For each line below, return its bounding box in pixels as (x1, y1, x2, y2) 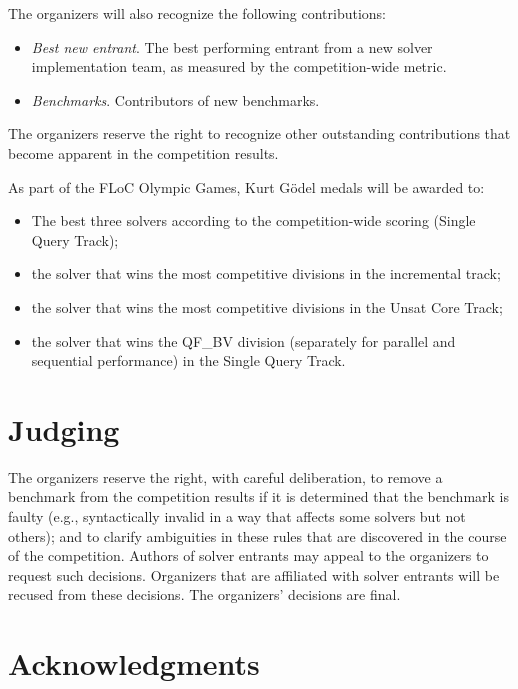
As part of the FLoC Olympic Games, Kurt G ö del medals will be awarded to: (8, 176, 485, 197)
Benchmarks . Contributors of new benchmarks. (31, 89, 320, 110)
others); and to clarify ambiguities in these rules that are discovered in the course (8, 525, 507, 546)
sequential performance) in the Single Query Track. (31, 350, 346, 371)
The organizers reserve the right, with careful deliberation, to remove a (8, 466, 443, 487)
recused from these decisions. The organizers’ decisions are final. (8, 584, 401, 605)
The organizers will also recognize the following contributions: (8, 3, 386, 23)
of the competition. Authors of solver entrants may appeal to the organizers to (8, 545, 489, 566)
